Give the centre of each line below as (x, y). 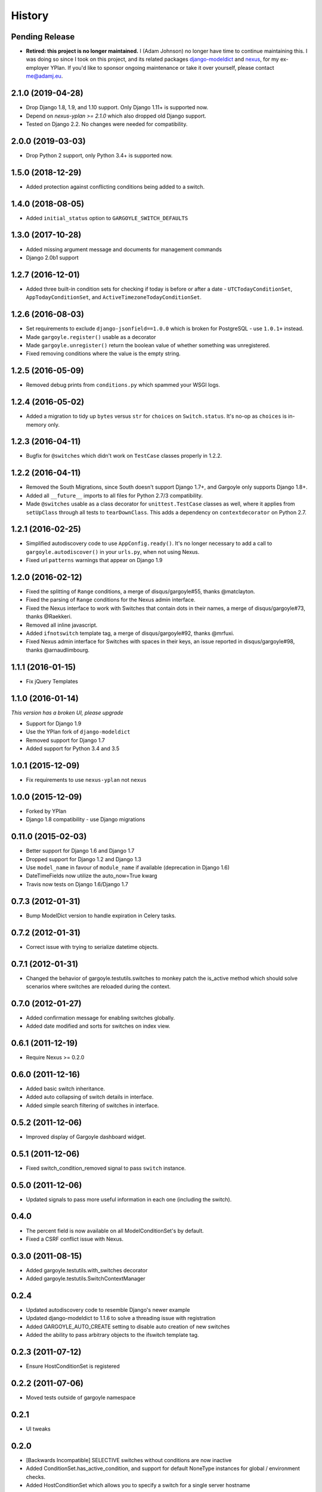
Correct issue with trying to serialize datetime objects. (92, 947)
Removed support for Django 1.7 (66, 740)
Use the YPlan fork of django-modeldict (78, 732)
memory (36, 424)
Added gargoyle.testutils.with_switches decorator (87, 1270)
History (30, 16)
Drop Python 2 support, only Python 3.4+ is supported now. (99, 155)
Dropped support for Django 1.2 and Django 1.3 (83, 859)
